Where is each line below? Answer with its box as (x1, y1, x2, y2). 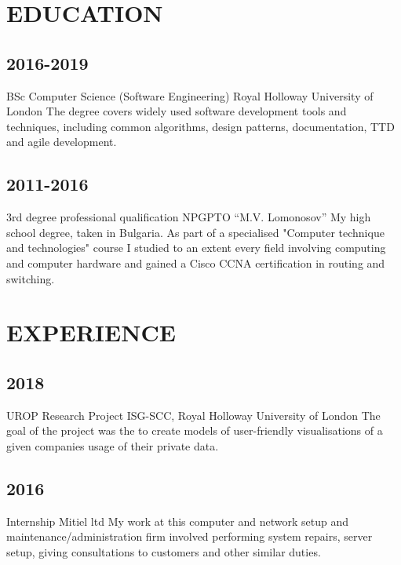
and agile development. (6, 133, 117, 150)
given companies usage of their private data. (6, 437, 219, 454)
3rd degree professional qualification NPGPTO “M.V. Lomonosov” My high (6, 209, 371, 225)
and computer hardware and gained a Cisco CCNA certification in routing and (6, 254, 385, 271)
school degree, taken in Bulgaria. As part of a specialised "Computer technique (6, 224, 385, 240)
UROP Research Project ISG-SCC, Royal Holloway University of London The (6, 406, 381, 423)
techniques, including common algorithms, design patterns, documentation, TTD (6, 118, 395, 134)
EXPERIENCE (6, 316, 176, 348)
